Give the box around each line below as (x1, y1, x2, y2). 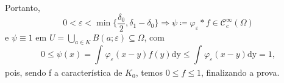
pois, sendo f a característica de (5, 66, 122, 79)
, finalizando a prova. (201, 66, 280, 79)
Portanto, (5, 1, 40, 13)
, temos (135, 66, 163, 79)
